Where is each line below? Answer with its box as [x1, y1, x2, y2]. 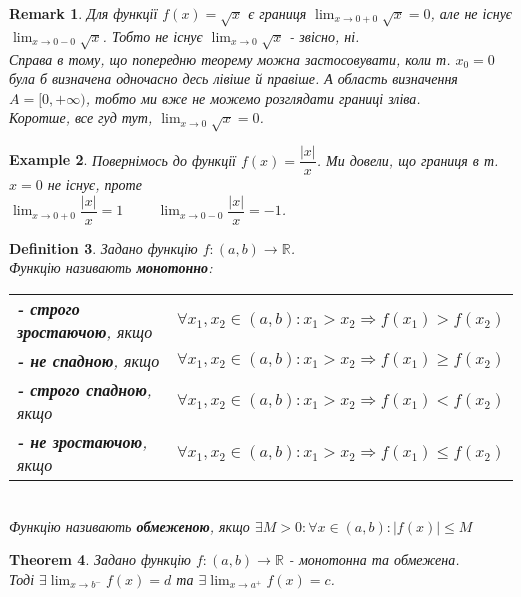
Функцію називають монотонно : [9, 257, 213, 278]
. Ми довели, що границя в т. [316, 149, 499, 170]
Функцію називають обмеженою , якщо [9, 515, 250, 536]
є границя [248, 3, 307, 23]
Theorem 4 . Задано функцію [9, 549, 191, 570]
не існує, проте [47, 174, 142, 195]
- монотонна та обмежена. [288, 549, 460, 570]
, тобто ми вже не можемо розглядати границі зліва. [85, 87, 421, 108]
